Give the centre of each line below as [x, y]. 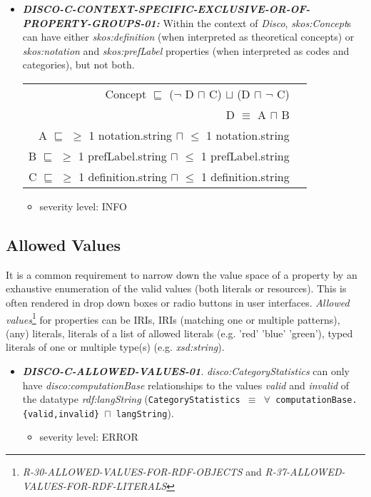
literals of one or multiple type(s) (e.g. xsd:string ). [115, 347]
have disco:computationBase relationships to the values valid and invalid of [186, 385]
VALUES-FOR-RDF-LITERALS [95, 485]
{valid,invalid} [61, 414]
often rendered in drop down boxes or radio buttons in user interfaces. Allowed [178, 302]
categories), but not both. [78, 65]
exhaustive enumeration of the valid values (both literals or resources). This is [176, 288]
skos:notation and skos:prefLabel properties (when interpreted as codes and [186, 50]
